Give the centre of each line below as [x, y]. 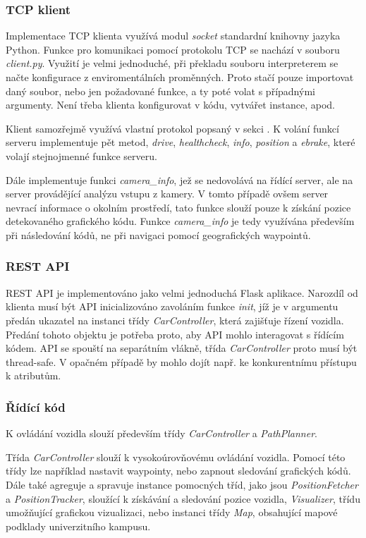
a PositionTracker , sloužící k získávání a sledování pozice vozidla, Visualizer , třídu [183, 498]
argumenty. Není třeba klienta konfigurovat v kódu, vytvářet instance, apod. [170, 105]
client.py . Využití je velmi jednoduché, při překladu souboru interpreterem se [172, 63]
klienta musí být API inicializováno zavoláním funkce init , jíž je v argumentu [172, 306]
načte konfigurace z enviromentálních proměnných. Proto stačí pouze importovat [180, 77]
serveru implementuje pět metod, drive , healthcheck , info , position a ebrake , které [181, 142]
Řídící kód [36, 406]
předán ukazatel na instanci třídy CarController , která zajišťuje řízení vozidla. [175, 320]
